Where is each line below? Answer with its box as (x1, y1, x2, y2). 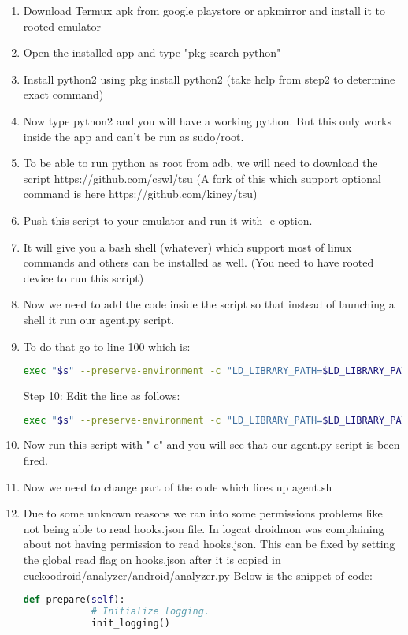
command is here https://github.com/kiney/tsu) (23, 185, 258, 202)
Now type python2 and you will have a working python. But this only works (23, 112, 391, 129)
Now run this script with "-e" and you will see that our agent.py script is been (23, 436, 400, 453)
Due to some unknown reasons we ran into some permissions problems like (23, 505, 383, 521)
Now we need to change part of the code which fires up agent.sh (23, 478, 332, 495)
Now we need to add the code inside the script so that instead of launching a (23, 296, 395, 312)
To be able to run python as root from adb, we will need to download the (23, 155, 378, 171)
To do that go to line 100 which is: (23, 338, 191, 354)
